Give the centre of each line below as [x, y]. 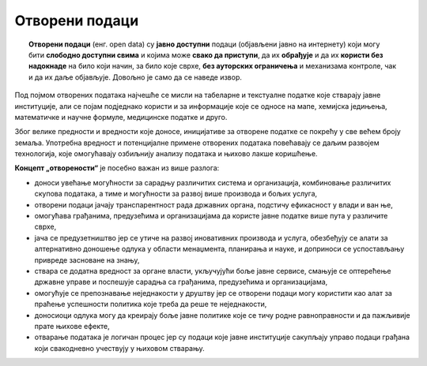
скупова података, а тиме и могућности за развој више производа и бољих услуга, [176, 194]
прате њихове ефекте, [72, 326]
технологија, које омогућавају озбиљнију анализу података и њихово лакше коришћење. [166, 154]
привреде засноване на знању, [87, 260]
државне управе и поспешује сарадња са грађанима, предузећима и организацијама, [181, 282]
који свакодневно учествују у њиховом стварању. [119, 348]
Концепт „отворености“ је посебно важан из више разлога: [117, 168]
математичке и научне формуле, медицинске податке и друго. [121, 117]
